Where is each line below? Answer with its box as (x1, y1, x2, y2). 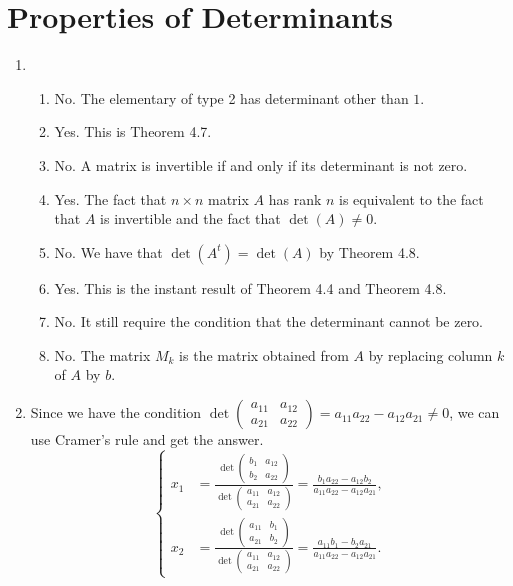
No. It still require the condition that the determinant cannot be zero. (54, 311, 484, 332)
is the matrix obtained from (179, 344, 349, 365)
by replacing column (368, 344, 493, 365)
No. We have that (54, 241, 163, 262)
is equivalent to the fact (339, 188, 484, 209)
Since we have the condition (30, 402, 202, 423)
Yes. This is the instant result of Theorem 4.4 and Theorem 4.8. (54, 277, 447, 298)
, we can (449, 402, 500, 423)
